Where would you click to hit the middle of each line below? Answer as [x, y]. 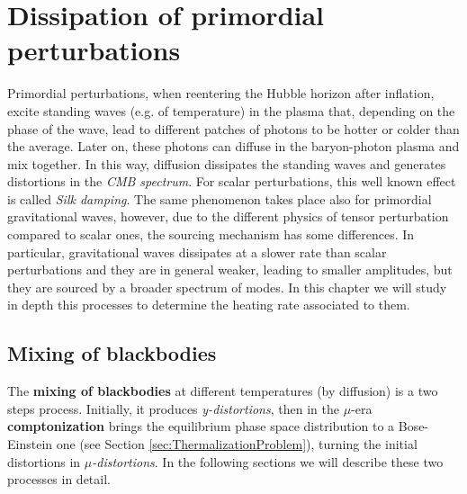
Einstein [30, 444]
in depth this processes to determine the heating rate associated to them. [209, 305]
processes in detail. [59, 479]
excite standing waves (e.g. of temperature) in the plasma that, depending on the [231, 110]
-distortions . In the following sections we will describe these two [268, 461]
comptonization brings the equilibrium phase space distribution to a [201, 426]
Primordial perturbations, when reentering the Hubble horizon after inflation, [221, 93]
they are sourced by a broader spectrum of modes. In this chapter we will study [227, 287]
